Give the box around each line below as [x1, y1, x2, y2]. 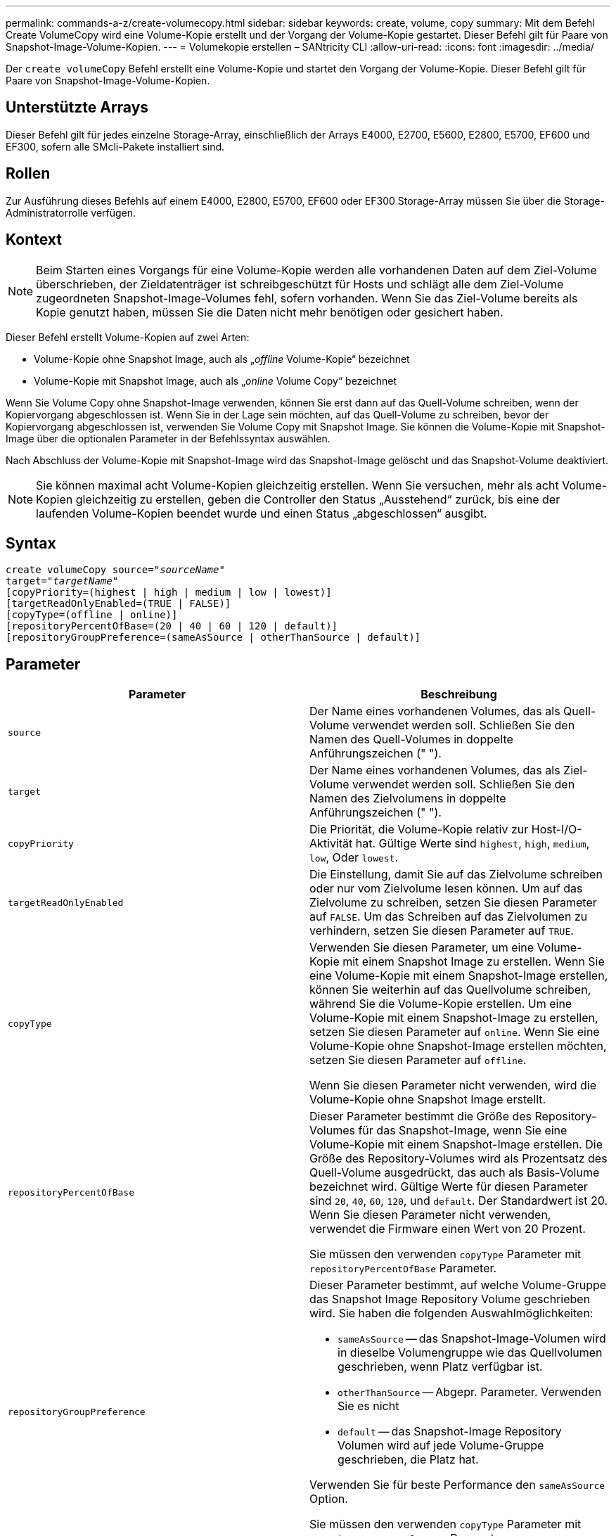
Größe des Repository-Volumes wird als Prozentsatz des [309, 1151, 608, 1166]
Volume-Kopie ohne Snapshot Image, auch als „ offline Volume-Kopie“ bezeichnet [34, 352, 410, 365]
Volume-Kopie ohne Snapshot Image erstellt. [309, 1092, 546, 1107]
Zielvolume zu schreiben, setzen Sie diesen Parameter [309, 895, 597, 910]
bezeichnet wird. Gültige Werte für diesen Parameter [309, 1179, 588, 1194]
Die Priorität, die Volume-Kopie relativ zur [309, 822, 529, 837]
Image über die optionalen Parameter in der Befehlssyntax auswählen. [6, 432, 331, 444]
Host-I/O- [531, 822, 582, 837]
